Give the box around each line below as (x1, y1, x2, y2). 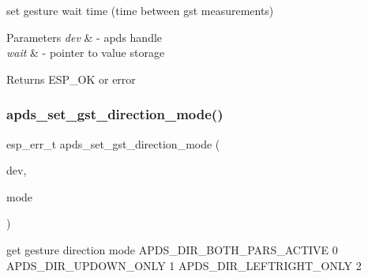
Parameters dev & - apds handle (6, 28, 163, 45)
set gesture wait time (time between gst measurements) (6, 2, 274, 18)
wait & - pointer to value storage (6, 44, 165, 61)
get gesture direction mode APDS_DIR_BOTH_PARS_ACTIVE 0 (6, 241, 338, 257)
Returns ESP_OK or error (6, 70, 136, 87)
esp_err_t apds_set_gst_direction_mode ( (6, 135, 220, 152)
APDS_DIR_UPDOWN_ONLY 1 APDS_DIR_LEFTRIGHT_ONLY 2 (6, 257, 362, 273)
